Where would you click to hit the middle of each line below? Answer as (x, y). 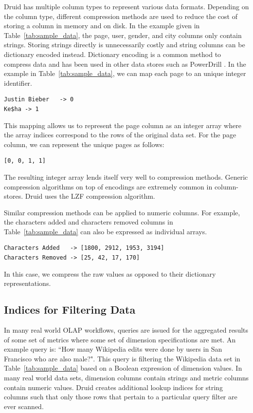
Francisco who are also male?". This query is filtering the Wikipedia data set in (122, 358)
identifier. (18, 83)
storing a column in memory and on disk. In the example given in (102, 26)
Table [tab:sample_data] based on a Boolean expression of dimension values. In (123, 368)
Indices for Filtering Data (70, 310)
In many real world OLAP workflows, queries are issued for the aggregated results (126, 330)
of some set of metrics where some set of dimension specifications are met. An (120, 339)
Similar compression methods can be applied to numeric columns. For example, (122, 212)
